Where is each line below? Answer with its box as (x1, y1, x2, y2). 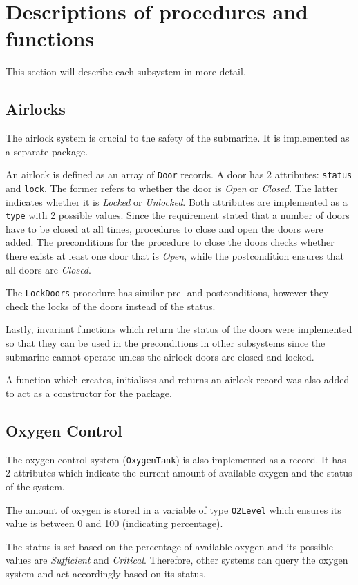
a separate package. (6, 144, 88, 158)
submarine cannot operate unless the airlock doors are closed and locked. (6, 349, 314, 363)
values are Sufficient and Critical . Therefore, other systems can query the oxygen (6, 553, 348, 567)
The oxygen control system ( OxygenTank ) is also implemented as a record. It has (6, 452, 346, 466)
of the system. (6, 479, 65, 493)
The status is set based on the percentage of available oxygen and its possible (6, 539, 333, 553)
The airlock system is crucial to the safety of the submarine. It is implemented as (6, 131, 350, 145)
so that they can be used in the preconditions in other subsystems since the (6, 336, 326, 350)
